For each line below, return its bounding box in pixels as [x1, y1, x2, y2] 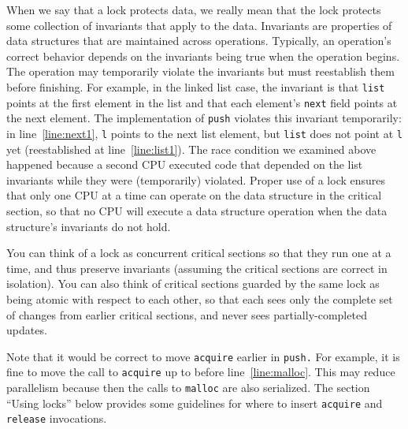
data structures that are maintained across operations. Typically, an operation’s [6, 32, 391, 49]
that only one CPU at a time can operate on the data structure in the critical [6, 187, 382, 203]
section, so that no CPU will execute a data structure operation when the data [6, 202, 388, 218]
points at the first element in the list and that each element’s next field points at [6, 94, 398, 110]
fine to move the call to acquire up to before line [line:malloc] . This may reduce [6, 364, 395, 380]
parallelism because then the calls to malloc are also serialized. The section [6, 379, 370, 396]
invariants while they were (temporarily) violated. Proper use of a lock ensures [6, 171, 386, 188]
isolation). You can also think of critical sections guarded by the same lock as [6, 275, 380, 292]
